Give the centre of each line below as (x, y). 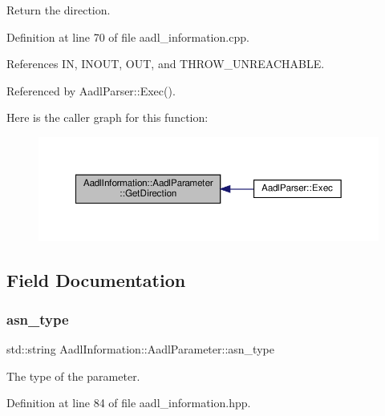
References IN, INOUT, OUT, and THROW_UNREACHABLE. (166, 64)
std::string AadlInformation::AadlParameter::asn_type (140, 349)
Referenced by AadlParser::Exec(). (91, 90)
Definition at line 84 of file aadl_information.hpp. (129, 403)
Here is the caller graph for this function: (107, 117)
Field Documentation (96, 279)
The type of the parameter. (73, 376)
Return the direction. (59, 10)
